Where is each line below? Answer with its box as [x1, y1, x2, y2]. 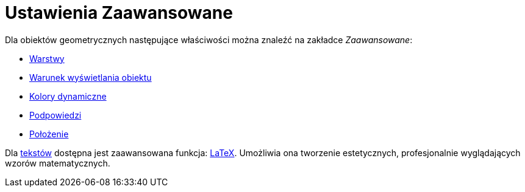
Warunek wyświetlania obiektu [29, 72, 152, 83]
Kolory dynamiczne [29, 91, 107, 101]
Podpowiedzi [29, 109, 82, 120]
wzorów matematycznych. [5, 157, 110, 168]
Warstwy [29, 53, 65, 64]
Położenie [29, 128, 69, 139]
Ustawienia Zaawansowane [5, 2, 233, 23]
